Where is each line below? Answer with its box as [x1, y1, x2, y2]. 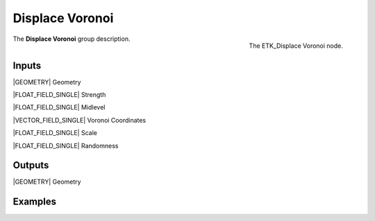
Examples [12, 196, 57, 208]
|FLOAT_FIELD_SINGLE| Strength [12, 91, 106, 99]
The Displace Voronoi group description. [12, 35, 131, 43]
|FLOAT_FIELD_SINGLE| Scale [12, 129, 97, 137]
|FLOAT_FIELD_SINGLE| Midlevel [12, 103, 106, 112]
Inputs [12, 60, 42, 71]
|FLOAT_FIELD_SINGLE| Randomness [12, 141, 119, 150]
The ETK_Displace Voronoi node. [249, 42, 343, 50]
